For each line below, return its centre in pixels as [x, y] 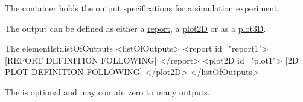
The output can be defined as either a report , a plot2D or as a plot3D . [136, 28]
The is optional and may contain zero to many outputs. [107, 91]
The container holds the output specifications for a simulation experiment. [142, 8]
